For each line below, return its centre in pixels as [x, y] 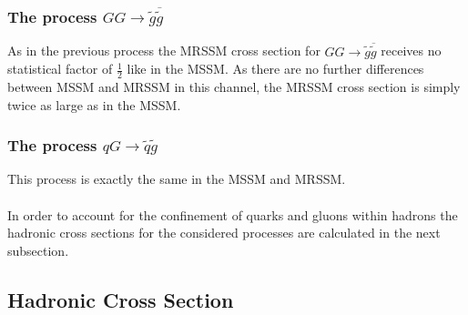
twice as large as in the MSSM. [94, 104]
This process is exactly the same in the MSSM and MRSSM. [177, 179]
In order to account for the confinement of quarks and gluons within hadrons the [233, 214]
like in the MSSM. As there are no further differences [275, 69]
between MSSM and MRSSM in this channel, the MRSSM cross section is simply [234, 87]
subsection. [38, 250]
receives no [411, 51]
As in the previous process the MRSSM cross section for [164, 51]
